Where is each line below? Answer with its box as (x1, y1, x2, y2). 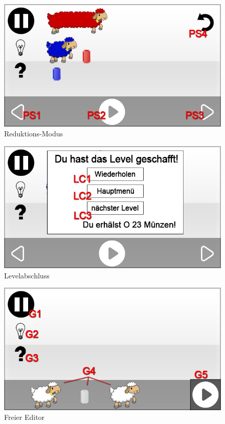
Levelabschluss (4, 270, 50, 280)
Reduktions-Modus (4, 128, 63, 139)
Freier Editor (4, 412, 45, 422)
